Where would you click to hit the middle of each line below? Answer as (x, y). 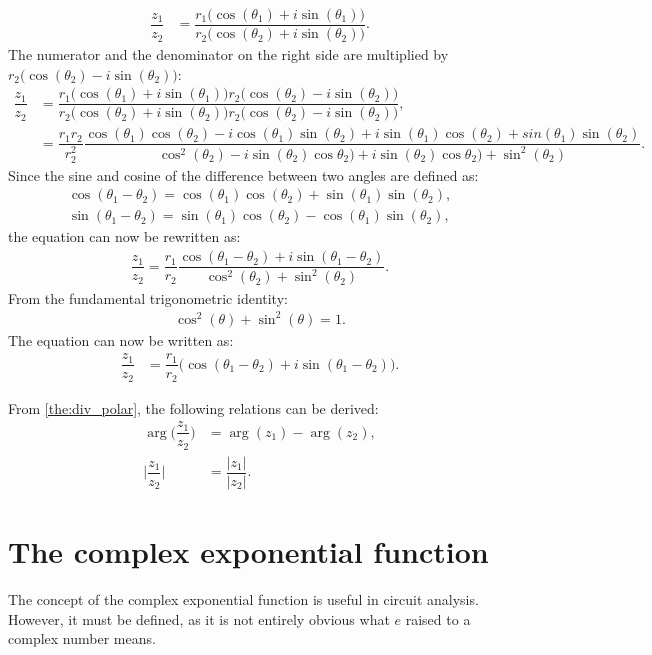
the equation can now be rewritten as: (124, 236)
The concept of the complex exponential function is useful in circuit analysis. (243, 599)
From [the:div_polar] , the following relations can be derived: (193, 407)
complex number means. (82, 638)
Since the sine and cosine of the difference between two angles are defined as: (243, 174)
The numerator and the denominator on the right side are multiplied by (228, 54)
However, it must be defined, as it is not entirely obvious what (199, 618)
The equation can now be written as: (121, 339)
